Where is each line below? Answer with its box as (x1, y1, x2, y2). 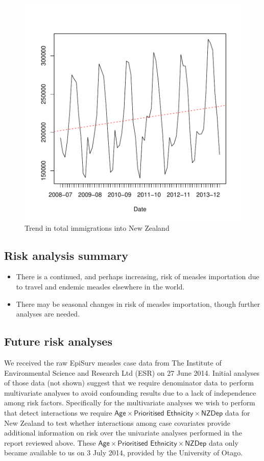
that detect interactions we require (4, 407, 112, 418)
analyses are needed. (16, 308, 80, 319)
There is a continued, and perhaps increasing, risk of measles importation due (16, 271, 259, 282)
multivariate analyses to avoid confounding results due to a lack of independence (4, 387, 256, 398)
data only (208, 437, 238, 448)
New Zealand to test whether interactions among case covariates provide (4, 417, 230, 428)
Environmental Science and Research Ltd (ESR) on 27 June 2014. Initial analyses (4, 367, 260, 378)
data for (225, 407, 250, 418)
